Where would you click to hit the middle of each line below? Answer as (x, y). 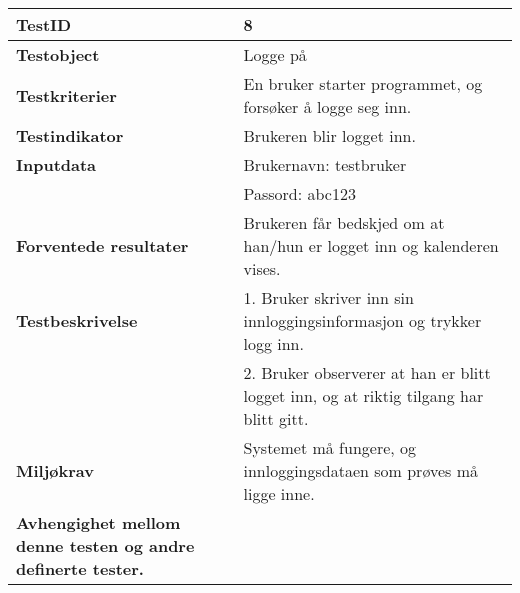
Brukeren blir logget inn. (329, 135)
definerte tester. (80, 568)
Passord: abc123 (299, 193)
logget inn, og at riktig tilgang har (363, 395)
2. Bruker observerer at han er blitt (367, 372)
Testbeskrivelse (77, 320)
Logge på (275, 54)
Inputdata (56, 164)
